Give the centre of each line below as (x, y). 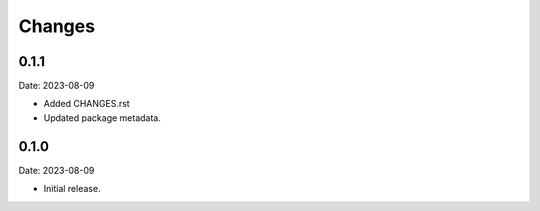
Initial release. (72, 189)
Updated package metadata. (102, 117)
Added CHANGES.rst (86, 104)
